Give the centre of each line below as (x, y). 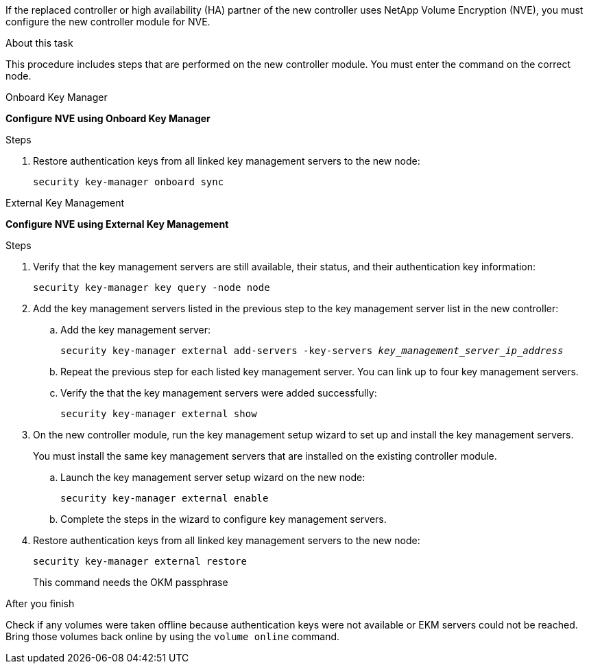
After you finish (40, 603)
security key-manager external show (159, 414)
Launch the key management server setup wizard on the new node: (213, 477)
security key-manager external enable (165, 498)
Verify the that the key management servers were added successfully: (219, 393)
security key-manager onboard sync (129, 182)
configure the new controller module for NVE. (108, 22)
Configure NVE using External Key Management (117, 224)
